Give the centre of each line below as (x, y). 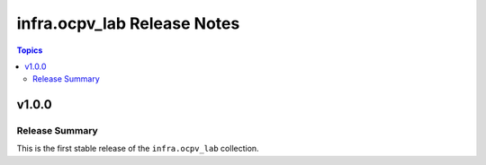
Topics (30, 50)
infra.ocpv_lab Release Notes (128, 23)
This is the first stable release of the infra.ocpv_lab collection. (138, 149)
